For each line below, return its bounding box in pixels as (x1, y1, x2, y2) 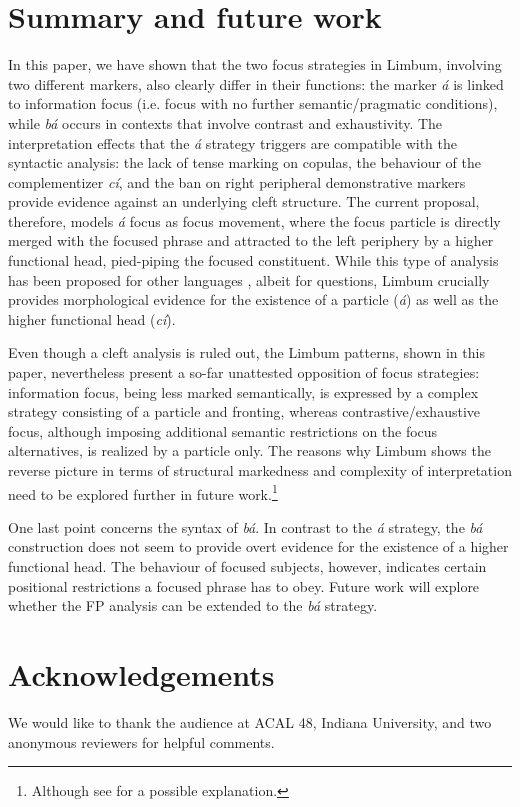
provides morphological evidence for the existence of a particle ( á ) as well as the (8, 289, 499, 310)
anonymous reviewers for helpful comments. (8, 731, 275, 752)
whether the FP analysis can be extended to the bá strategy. (8, 595, 378, 616)
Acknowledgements (8, 654, 275, 694)
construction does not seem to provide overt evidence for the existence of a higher (8, 536, 509, 557)
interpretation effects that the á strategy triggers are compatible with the (8, 132, 457, 153)
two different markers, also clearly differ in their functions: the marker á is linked (8, 73, 504, 94)
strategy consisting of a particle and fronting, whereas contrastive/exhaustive (8, 401, 480, 422)
